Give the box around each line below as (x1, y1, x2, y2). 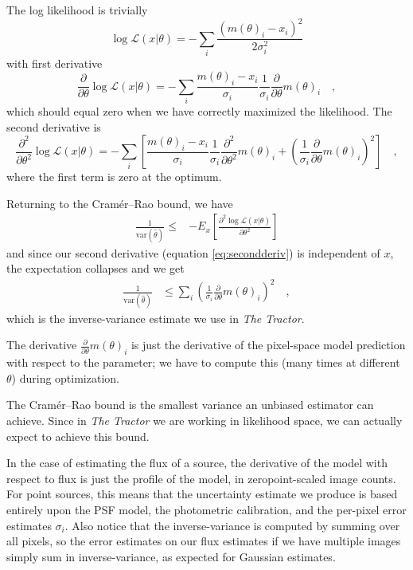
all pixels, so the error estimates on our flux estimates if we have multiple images (6, 533, 401, 549)
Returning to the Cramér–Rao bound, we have (6, 195, 233, 211)
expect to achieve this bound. (6, 427, 150, 444)
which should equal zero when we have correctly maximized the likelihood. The (6, 103, 392, 120)
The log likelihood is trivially (6, 2, 148, 18)
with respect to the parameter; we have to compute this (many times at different (6, 354, 400, 371)
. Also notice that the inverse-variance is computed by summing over (64, 517, 400, 533)
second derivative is (6, 118, 101, 135)
